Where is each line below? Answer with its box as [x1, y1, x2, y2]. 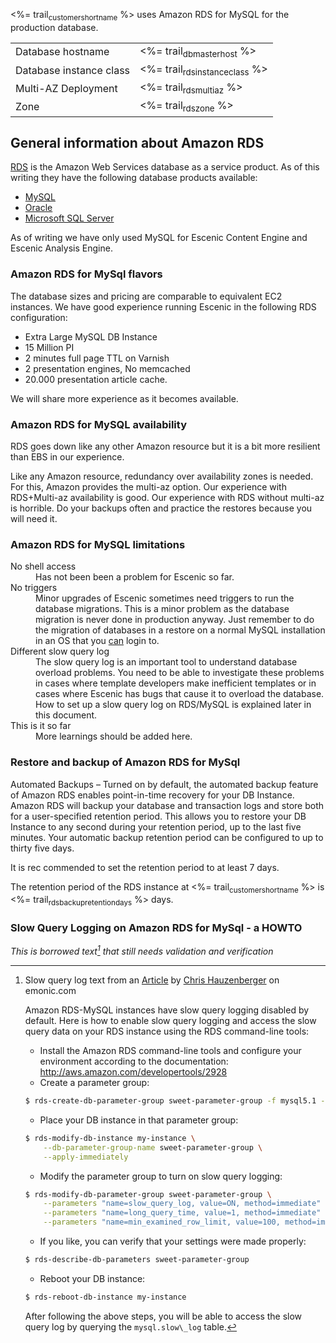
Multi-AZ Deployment [15, 81, 118, 95]
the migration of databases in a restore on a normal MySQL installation [35, 624, 326, 636]
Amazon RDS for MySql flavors [10, 267, 163, 281]
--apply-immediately [43, 1152, 129, 1162]
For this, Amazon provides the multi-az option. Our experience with [10, 480, 287, 493]
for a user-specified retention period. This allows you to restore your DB [10, 810, 307, 822]
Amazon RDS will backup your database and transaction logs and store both [10, 799, 325, 811]
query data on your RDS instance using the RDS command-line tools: [24, 1025, 310, 1038]
